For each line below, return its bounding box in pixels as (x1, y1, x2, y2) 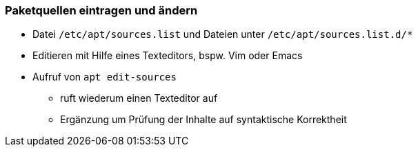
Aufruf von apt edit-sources (32, 71, 177, 83)
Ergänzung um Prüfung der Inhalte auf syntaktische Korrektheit (60, 113, 347, 126)
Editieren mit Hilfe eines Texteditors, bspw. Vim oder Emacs (32, 50, 303, 62)
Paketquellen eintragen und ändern (5, 3, 198, 17)
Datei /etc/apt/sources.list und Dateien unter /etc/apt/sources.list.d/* (32, 28, 413, 41)
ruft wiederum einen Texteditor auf (60, 92, 218, 105)
